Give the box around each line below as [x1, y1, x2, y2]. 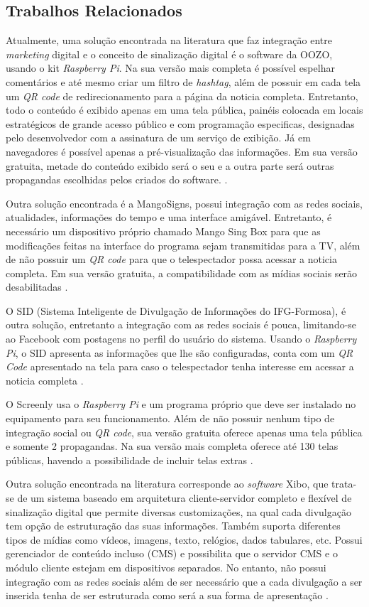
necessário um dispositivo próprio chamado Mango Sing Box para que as [6, 223, 321, 238]
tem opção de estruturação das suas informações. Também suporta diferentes [6, 518, 341, 533]
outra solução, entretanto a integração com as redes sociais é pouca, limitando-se [6, 317, 357, 332]
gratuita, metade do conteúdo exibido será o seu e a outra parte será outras [6, 158, 334, 173]
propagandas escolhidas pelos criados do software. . [6, 172, 228, 187]
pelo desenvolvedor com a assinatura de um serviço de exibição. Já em [6, 130, 311, 145]
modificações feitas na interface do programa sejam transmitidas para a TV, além [6, 237, 360, 252]
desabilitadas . [6, 279, 68, 294]
